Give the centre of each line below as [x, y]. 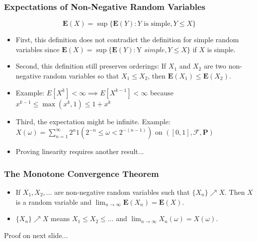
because [162, 92]
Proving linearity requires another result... [80, 151]
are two [215, 66]
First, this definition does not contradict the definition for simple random [127, 40]
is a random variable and [54, 202]
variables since [38, 49]
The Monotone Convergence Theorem [82, 173]
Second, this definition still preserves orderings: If [91, 66]
